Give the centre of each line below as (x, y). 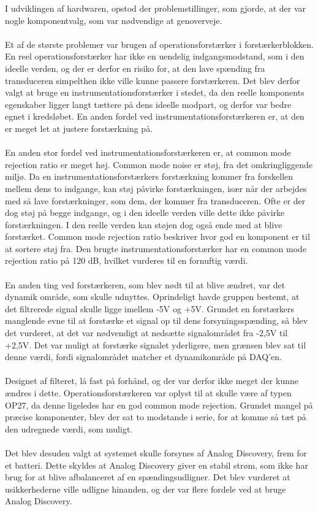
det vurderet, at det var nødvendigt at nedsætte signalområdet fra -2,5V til (146, 333)
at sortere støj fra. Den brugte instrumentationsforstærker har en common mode (156, 248)
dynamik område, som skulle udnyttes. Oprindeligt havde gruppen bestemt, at (152, 297)
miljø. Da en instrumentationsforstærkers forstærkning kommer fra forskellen (149, 176)
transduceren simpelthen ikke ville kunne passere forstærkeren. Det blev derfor (153, 80)
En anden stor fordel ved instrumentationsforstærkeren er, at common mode (148, 152)
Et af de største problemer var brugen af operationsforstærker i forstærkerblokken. (159, 44)
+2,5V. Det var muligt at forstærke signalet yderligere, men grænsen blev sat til (156, 344)
